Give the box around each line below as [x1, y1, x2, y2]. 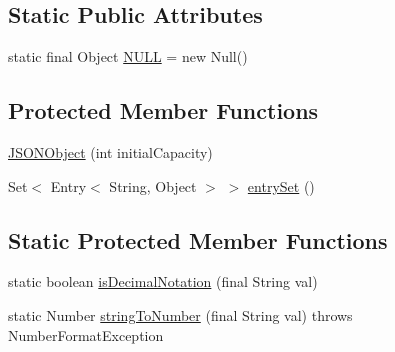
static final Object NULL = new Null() [8, 46, 248, 67]
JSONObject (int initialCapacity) [8, 142, 213, 162]
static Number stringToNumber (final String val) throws [8, 304, 353, 325]
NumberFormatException [8, 324, 164, 345]
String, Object [109, 175, 197, 196]
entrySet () [247, 175, 315, 196]
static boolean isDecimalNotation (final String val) [8, 271, 318, 292]
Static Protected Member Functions [8, 224, 388, 255]
